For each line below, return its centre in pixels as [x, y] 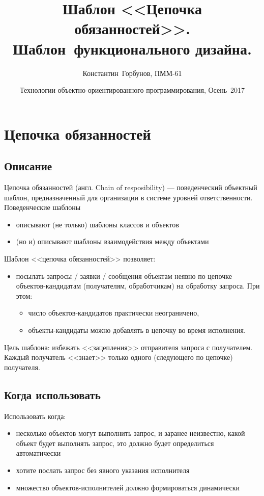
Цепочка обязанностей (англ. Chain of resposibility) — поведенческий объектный [131, 187]
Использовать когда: [35, 416]
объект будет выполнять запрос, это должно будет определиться [115, 443]
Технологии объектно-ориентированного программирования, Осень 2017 [132, 90]
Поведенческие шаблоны [42, 207]
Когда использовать [52, 394]
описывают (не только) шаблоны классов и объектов [97, 224]
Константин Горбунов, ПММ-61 [132, 73]
